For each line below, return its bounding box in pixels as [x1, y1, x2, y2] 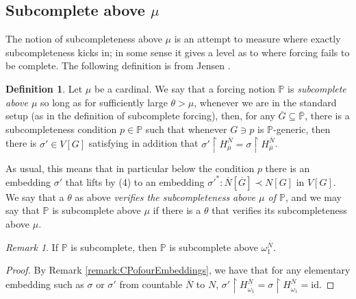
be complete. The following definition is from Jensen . [5, 58, 231, 73]
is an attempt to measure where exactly [174, 32, 341, 46]
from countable [119, 277, 183, 291]
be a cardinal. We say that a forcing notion [94, 81, 275, 95]
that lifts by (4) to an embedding [65, 174, 205, 189]
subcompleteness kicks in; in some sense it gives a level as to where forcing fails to [5, 45, 350, 59]
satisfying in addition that [88, 136, 199, 150]
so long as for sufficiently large [40, 95, 168, 109]
